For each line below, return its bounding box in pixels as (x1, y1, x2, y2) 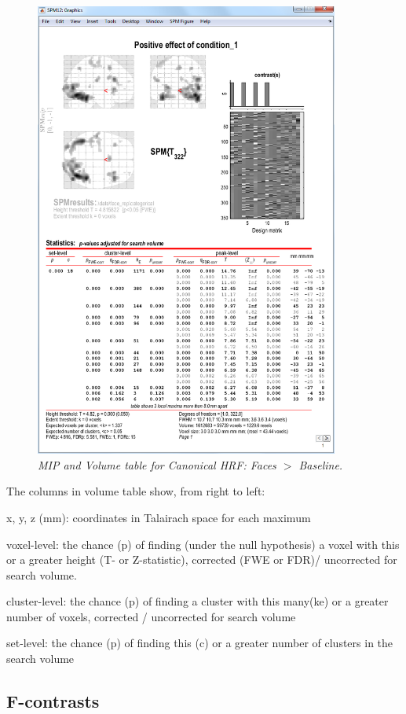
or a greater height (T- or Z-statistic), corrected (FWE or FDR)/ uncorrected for (6, 551, 397, 568)
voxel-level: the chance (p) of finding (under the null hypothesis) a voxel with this (6, 535, 400, 552)
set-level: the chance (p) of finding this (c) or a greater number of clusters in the (6, 635, 393, 651)
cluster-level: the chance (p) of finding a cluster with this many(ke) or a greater (6, 593, 389, 609)
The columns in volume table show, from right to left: (6, 483, 265, 499)
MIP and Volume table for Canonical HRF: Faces (38, 456, 276, 473)
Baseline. (298, 456, 343, 473)
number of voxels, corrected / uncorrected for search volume (6, 608, 296, 624)
